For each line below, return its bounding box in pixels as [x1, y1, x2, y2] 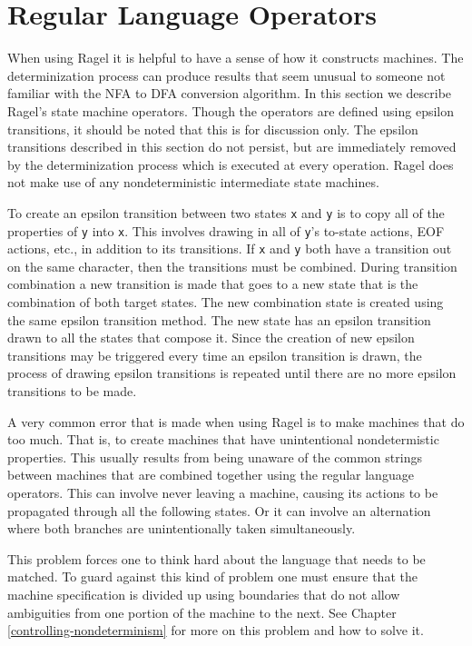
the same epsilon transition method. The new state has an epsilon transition [7, 310, 431, 329]
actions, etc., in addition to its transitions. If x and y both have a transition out [7, 239, 452, 258]
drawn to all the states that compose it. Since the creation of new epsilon [7, 328, 415, 347]
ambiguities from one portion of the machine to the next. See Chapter [7, 602, 397, 621]
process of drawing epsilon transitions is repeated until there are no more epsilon [7, 363, 457, 383]
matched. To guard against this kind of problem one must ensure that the [7, 567, 418, 586]
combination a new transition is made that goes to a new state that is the [7, 274, 418, 293]
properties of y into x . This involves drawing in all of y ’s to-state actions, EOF [7, 221, 445, 240]
